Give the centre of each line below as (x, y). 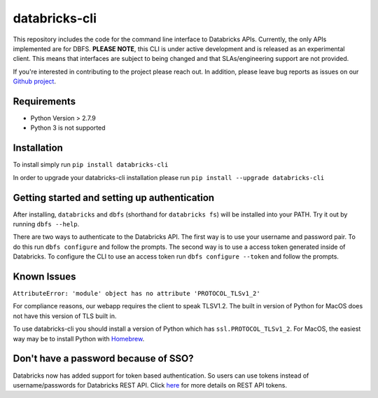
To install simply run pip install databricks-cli (91, 165)
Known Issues (44, 276)
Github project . (34, 81)
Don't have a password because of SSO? (103, 358)
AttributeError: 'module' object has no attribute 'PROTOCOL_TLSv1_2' (136, 294)
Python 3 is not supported (68, 128)
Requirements (44, 101)
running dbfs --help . (46, 224)
